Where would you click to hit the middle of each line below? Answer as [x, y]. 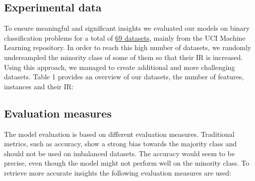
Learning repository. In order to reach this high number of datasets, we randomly [128, 47]
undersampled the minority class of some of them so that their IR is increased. [124, 57]
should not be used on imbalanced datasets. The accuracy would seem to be [120, 153]
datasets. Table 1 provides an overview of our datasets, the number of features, [124, 77]
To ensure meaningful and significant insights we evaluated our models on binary [127, 28]
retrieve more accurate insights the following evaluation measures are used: [118, 172]
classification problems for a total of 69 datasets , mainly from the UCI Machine [125, 37]
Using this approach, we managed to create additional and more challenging [120, 67]
